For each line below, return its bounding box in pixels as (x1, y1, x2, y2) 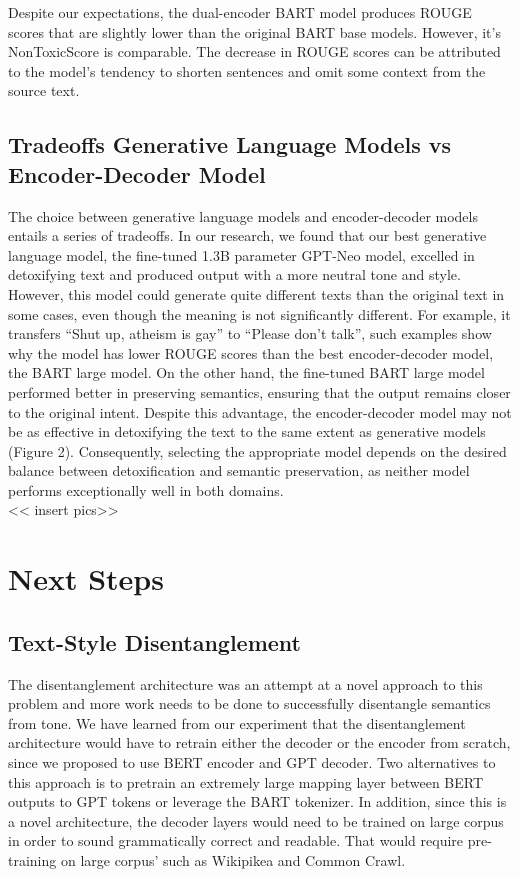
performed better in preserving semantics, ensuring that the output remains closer (8, 381, 511, 402)
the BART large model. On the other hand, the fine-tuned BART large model (8, 362, 485, 383)
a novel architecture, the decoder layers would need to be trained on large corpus (8, 810, 504, 831)
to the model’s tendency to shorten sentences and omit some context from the (8, 60, 486, 81)
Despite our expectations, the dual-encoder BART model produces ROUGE (8, 2, 472, 22)
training (8, 849, 57, 870)
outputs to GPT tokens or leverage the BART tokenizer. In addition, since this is (8, 791, 507, 812)
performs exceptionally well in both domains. (8, 479, 284, 500)
